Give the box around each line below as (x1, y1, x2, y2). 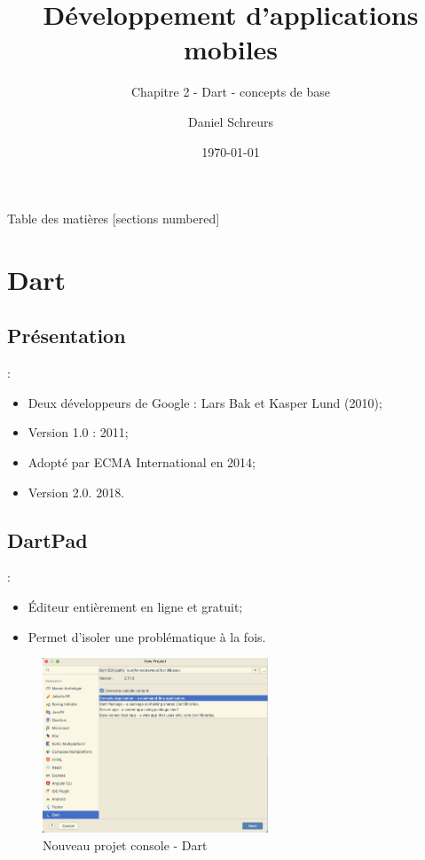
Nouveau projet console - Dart (43, 835, 208, 854)
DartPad (7, 526, 88, 553)
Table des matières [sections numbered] (7, 209, 220, 228)
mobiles (183, 31, 279, 67)
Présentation (7, 322, 126, 349)
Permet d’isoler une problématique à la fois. (28, 627, 266, 645)
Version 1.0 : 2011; (28, 423, 129, 442)
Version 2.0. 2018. (28, 482, 125, 501)
